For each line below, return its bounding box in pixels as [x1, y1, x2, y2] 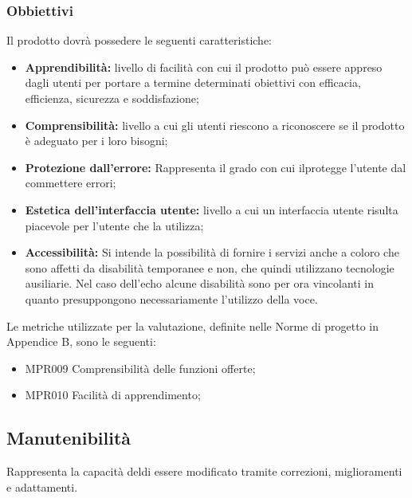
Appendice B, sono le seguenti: [6, 333, 156, 350]
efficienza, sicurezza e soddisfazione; [25, 90, 199, 106]
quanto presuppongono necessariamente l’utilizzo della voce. [25, 290, 318, 307]
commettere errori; [25, 174, 116, 191]
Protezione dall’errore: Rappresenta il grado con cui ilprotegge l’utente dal [25, 159, 406, 175]
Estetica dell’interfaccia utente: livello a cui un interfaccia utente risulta [25, 201, 398, 218]
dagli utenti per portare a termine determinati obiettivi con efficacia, [25, 74, 361, 91]
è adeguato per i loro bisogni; [25, 132, 168, 149]
